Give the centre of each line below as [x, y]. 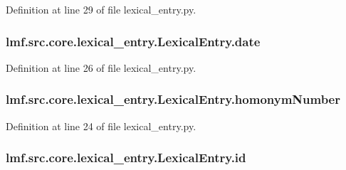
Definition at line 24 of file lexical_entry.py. [101, 126]
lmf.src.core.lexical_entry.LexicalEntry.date [133, 41]
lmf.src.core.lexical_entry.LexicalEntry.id [126, 158]
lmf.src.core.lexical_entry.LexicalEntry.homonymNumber [173, 99]
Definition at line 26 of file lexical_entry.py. [101, 67]
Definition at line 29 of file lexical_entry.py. [101, 9]
